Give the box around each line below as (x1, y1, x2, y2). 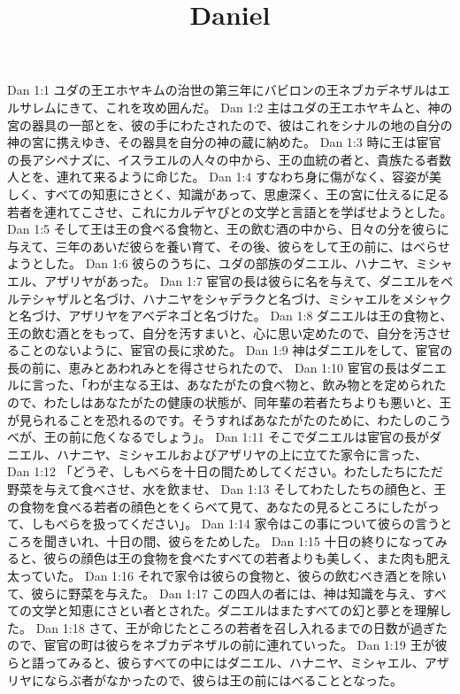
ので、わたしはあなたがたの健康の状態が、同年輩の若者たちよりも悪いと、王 (7, 393, 452, 412)
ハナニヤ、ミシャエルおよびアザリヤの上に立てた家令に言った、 (56, 444, 427, 463)
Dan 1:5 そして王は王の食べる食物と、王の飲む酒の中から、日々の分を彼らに (7, 220, 449, 238)
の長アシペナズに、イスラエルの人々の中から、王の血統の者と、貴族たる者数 (7, 150, 452, 168)
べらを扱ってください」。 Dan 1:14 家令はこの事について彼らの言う (56, 514, 441, 533)
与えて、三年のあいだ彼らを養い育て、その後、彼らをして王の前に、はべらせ (7, 236, 450, 255)
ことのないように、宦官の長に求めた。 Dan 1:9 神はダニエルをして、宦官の (19, 341, 453, 359)
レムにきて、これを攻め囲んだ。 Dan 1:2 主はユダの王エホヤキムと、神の (31, 97, 453, 116)
